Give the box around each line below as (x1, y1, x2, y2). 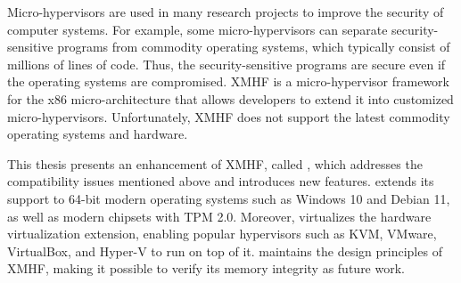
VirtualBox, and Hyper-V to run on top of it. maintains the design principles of (7, 241, 442, 260)
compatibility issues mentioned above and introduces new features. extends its (7, 172, 434, 190)
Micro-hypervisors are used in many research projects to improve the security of (7, 3, 444, 20)
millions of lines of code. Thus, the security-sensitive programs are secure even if (7, 54, 446, 73)
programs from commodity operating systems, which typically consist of (57, 37, 450, 56)
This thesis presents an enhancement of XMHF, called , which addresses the (7, 154, 423, 173)
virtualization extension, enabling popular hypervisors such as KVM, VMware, (7, 224, 437, 243)
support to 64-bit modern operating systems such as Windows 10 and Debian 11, (7, 189, 450, 207)
